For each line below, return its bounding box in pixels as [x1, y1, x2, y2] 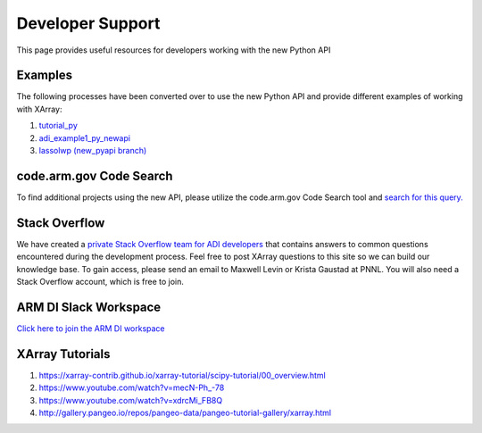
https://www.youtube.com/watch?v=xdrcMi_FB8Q [38, 395, 223, 405]
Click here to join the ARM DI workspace [16, 322, 165, 334]
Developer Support [16, 13, 161, 33]
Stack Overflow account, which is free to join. [16, 277, 185, 287]
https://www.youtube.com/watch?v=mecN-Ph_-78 [38, 382, 225, 393]
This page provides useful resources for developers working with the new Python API [16, 45, 331, 55]
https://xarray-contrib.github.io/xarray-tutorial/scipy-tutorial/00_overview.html [38, 370, 326, 380]
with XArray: [16, 104, 62, 114]
